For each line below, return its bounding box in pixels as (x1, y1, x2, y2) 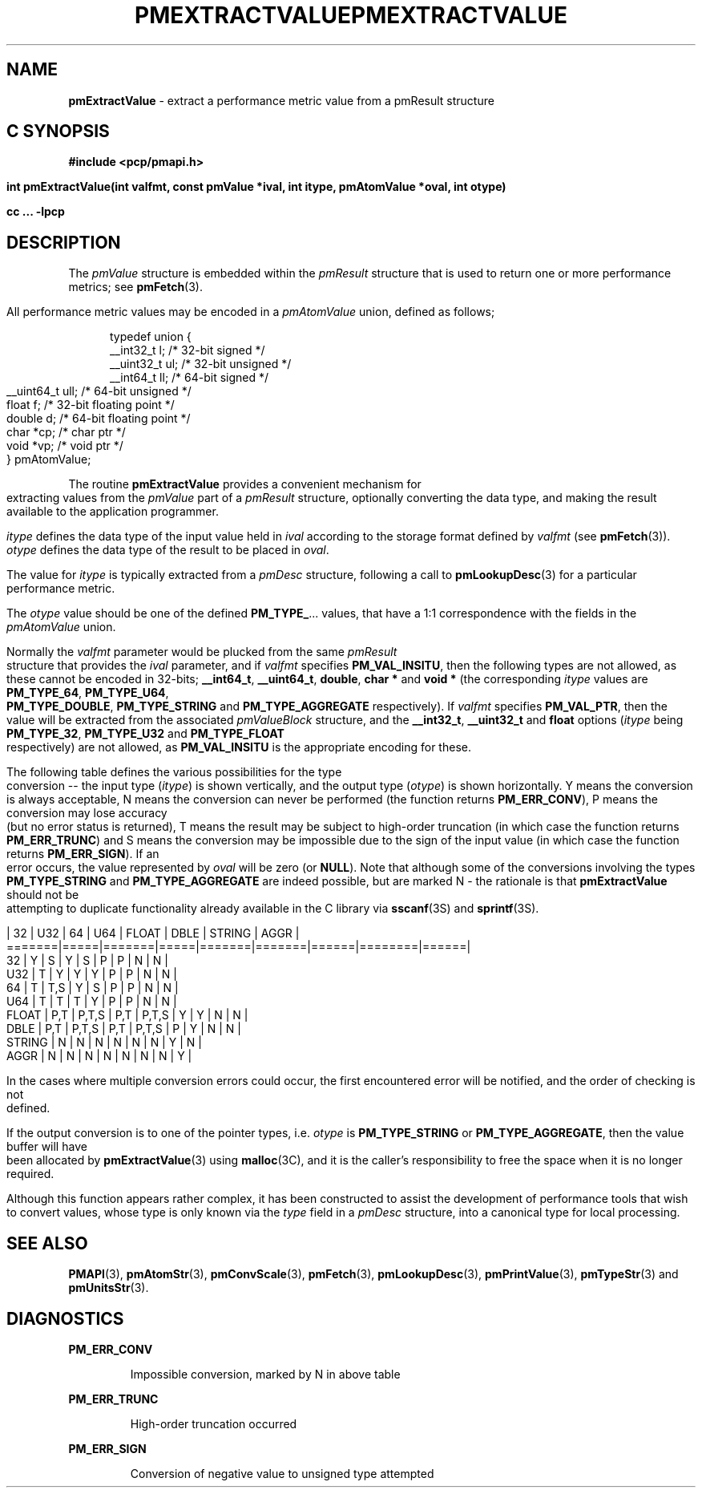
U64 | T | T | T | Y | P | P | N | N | (6, 994, 177, 1009)
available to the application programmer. (6, 504, 219, 519)
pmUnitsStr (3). (68, 1281, 149, 1295)
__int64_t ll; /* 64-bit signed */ (110, 370, 269, 385)
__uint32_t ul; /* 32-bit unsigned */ (110, 357, 292, 371)
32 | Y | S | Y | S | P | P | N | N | (6, 953, 168, 968)
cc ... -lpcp (6, 204, 65, 219)
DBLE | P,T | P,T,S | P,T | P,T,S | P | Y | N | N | (6, 1022, 242, 1036)
